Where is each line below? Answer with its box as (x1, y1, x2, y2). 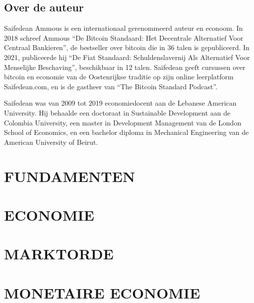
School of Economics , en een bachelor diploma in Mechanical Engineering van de (4, 127, 249, 137)
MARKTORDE (4, 243, 114, 264)
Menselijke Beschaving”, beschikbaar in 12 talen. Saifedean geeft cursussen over (4, 61, 246, 72)
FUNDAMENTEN (4, 166, 135, 186)
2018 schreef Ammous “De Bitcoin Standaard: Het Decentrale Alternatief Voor (4, 32, 244, 43)
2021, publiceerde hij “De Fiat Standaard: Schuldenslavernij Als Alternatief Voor (4, 52, 250, 62)
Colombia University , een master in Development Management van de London (4, 117, 242, 127)
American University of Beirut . (4, 136, 98, 147)
